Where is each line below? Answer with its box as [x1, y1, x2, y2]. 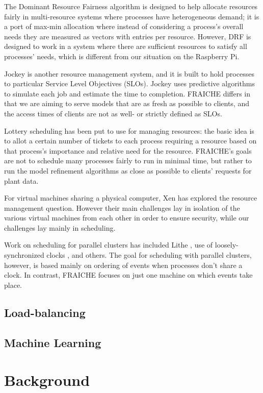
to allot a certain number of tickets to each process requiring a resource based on [4, 135, 257, 146]
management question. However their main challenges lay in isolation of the [4, 202, 240, 213]
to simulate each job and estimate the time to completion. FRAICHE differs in [4, 88, 251, 99]
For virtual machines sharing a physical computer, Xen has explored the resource [4, 192, 257, 203]
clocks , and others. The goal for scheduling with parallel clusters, [46, 250, 252, 260]
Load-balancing [4, 304, 86, 320]
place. [4, 279, 22, 290]
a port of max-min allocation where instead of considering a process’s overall [4, 21, 244, 32]
